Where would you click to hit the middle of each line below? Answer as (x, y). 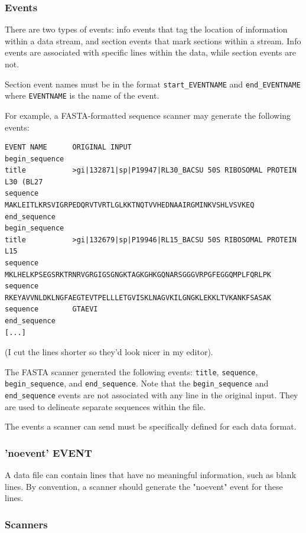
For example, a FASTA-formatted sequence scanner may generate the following (148, 115)
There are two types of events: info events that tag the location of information (146, 29)
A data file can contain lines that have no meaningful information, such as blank (151, 475)
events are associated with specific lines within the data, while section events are (150, 52)
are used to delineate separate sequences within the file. (105, 406)
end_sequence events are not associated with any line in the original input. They (152, 395)
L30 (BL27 (24, 182)
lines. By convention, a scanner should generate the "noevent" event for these (144, 486)
